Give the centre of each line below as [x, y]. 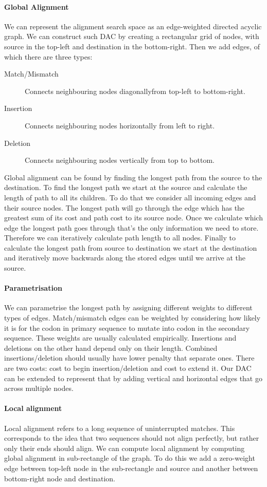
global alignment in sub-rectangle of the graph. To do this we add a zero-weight [130, 458]
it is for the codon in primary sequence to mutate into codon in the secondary [127, 327]
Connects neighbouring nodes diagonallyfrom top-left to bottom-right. [135, 91]
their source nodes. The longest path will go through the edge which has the [124, 207]
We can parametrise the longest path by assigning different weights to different [128, 307]
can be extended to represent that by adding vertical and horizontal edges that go [133, 378]
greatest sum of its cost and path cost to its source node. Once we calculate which [133, 218]
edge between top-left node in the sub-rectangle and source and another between [131, 468]
